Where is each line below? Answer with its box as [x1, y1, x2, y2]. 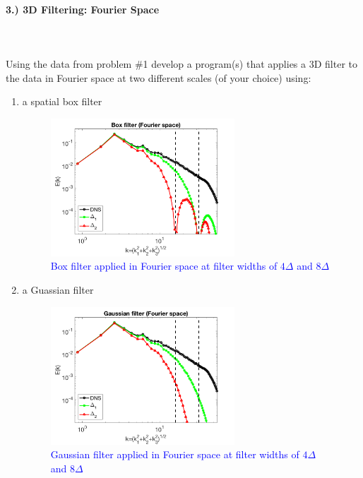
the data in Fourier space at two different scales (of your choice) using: [6, 70, 311, 85]
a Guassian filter [22, 282, 94, 297]
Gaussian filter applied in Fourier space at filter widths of [50, 447, 299, 462]
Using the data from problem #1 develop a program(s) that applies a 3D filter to [6, 56, 358, 71]
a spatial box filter [22, 94, 102, 109]
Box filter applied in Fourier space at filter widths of [50, 258, 278, 273]
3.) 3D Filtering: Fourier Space [6, 1, 160, 16]
